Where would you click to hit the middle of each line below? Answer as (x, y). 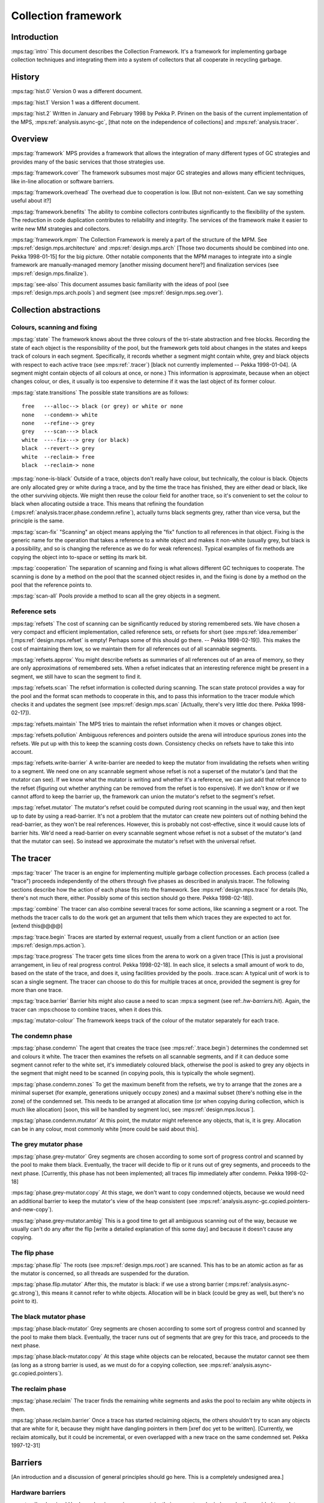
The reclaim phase (39, 1389)
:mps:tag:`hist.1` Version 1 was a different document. (76, 102)
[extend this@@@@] (37, 926)
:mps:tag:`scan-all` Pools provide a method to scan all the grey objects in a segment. (116, 596)
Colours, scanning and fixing (54, 328)
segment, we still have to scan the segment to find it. (76, 676)
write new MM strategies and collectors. (61, 228)
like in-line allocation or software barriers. (63, 181)
